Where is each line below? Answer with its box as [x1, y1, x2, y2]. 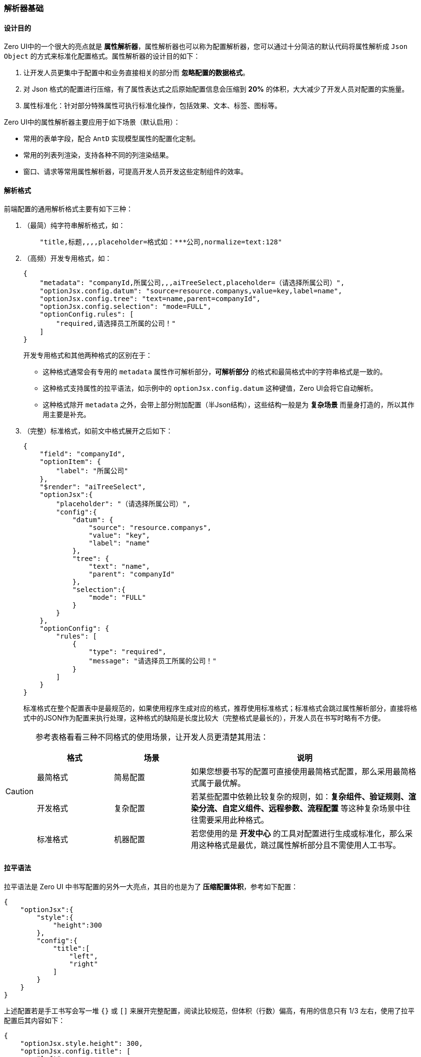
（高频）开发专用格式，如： [23, 254, 112, 263]
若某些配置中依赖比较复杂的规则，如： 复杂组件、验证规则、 [191, 792, 408, 802]
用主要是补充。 [43, 410, 90, 419]
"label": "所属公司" [56, 467, 129, 475]
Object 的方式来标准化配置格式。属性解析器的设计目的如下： [4, 52, 200, 61]
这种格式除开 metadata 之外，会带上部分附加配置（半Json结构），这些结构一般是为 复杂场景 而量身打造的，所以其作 [43, 400, 415, 409]
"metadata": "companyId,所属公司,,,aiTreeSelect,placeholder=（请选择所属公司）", [39, 279, 345, 287]
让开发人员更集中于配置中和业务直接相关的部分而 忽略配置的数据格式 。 [23, 68, 249, 77]
